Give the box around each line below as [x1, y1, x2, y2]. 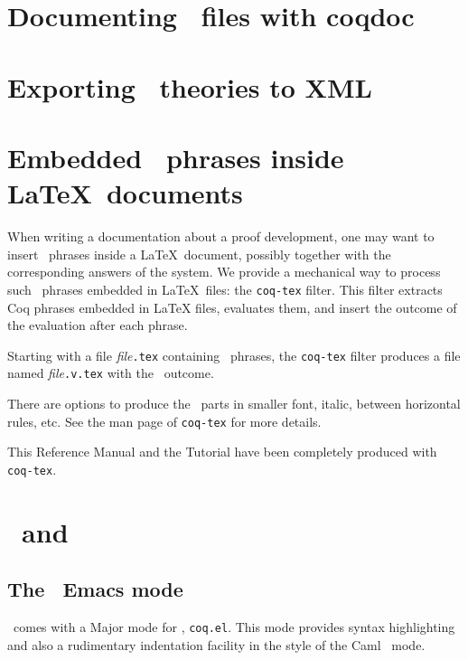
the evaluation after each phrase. [7, 316, 188, 335]
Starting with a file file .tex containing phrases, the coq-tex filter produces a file [7, 345, 461, 364]
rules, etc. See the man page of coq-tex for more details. [7, 411, 322, 430]
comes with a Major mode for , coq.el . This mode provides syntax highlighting [13, 618, 455, 636]
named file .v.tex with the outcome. [7, 363, 214, 382]
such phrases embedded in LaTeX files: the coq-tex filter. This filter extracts [7, 279, 443, 298]
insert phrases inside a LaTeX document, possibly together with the [7, 244, 391, 263]
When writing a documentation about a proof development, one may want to [7, 227, 435, 246]
